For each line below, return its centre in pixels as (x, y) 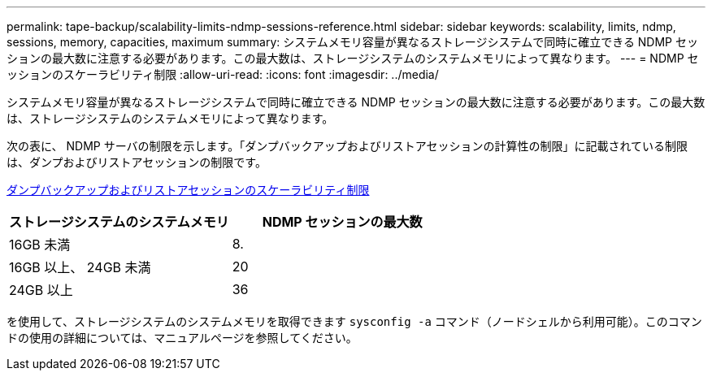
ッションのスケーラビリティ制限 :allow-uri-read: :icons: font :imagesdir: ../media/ (223, 74)
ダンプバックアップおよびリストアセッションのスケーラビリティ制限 (188, 190)
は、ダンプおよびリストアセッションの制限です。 (137, 162)
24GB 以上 (41, 290)
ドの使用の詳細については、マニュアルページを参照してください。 (182, 338)
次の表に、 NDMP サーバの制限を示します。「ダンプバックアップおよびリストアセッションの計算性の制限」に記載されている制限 (347, 146)
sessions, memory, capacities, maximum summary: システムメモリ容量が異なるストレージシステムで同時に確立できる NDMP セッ (352, 42)
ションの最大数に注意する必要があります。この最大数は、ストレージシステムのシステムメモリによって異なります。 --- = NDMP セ (353, 58)
